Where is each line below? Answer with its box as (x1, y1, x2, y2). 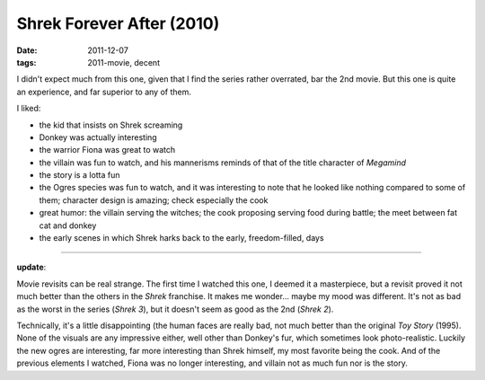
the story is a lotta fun (39, 170, 120, 181)
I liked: (16, 103, 41, 114)
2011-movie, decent (87, 57, 161, 67)
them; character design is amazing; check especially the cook (39, 194, 269, 206)
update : (16, 261, 47, 273)
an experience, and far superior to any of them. (16, 86, 192, 97)
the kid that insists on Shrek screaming (39, 119, 183, 130)
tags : (16, 57, 37, 67)
